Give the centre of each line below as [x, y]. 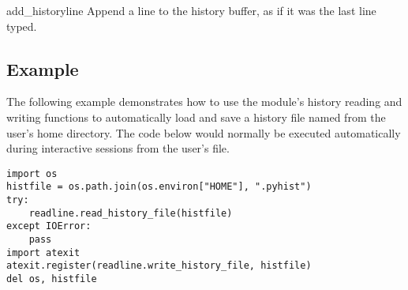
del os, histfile [52, 279]
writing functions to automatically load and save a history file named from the [196, 117]
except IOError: [49, 226]
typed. [22, 26]
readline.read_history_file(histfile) [131, 213]
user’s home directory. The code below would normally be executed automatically [204, 132]
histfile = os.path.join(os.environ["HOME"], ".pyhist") [159, 187]
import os [32, 173]
